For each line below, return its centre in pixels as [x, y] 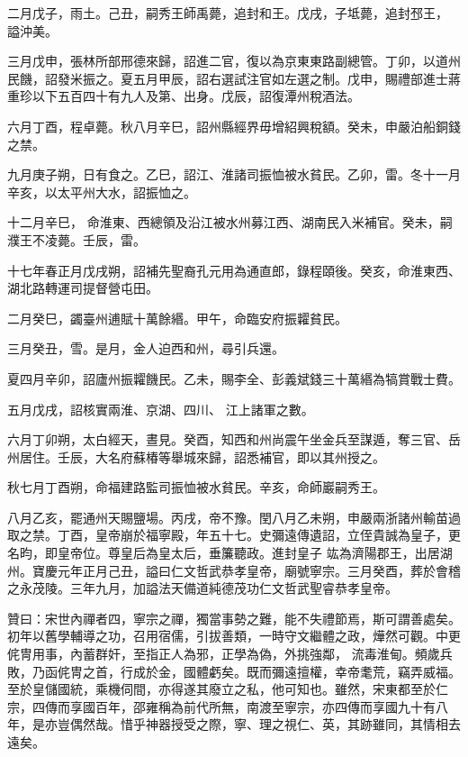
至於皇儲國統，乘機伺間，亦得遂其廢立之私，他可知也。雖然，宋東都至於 [221, 689]
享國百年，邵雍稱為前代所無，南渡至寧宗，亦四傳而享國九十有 [252, 706]
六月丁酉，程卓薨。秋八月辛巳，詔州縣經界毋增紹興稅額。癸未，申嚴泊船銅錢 [234, 126]
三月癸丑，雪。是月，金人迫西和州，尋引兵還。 [146, 348]
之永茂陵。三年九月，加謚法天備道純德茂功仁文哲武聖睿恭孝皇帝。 [202, 588]
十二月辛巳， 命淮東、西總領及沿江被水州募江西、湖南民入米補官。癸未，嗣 [230, 222]
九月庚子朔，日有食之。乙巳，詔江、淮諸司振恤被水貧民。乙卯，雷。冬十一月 [234, 174]
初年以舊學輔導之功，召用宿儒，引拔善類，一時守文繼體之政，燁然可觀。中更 [234, 636]
